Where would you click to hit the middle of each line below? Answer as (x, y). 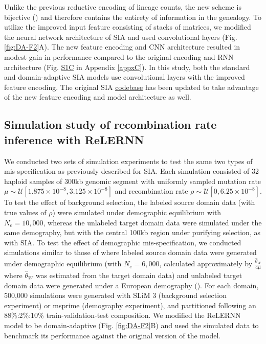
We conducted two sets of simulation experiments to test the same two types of (128, 161)
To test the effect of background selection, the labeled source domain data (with (130, 202)
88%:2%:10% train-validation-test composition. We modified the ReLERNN (123, 315)
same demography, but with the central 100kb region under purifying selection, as (132, 232)
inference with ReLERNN (74, 139)
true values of (25, 212)
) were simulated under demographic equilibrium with (137, 212)
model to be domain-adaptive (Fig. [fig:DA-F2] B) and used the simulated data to (131, 325)
